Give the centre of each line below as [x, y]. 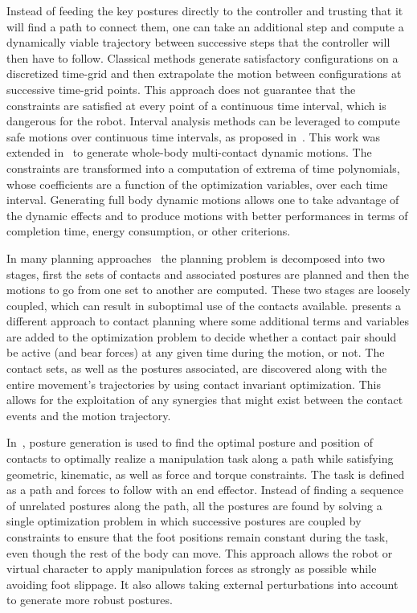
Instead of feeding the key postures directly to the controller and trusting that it [205, 10]
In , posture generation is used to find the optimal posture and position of [190, 442]
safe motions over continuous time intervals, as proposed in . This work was [194, 136]
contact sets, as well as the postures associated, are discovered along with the [197, 368]
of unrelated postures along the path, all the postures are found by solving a [194, 505]
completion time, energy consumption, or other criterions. [149, 231]
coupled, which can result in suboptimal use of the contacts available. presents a [204, 305]
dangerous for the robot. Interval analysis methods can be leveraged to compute [203, 121]
